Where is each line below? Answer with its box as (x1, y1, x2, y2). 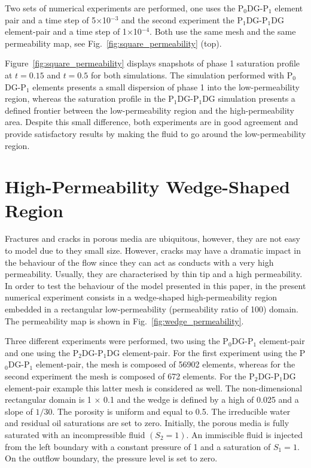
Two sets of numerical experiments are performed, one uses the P (5, 2, 244, 14)
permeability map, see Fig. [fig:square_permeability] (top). (5, 37, 222, 49)
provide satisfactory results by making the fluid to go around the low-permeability (5, 127, 306, 139)
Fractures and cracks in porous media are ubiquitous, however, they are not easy (5, 232, 300, 245)
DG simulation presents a (202, 92, 295, 105)
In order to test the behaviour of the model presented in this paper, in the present (5, 279, 306, 291)
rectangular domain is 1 (5, 393, 92, 406)
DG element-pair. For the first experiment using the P (106, 346, 306, 358)
